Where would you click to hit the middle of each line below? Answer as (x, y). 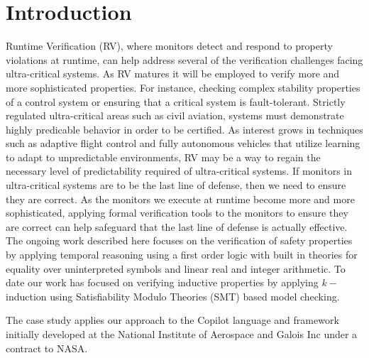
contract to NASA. (47, 348)
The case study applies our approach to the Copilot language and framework (172, 320)
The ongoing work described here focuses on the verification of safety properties (179, 240)
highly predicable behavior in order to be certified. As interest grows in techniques (184, 129)
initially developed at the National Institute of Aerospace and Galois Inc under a (182, 334)
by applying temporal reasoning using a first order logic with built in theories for (182, 255)
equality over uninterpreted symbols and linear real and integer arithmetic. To (176, 268)
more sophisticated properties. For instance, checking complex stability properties (183, 87)
